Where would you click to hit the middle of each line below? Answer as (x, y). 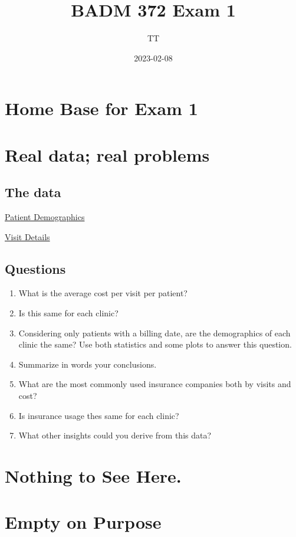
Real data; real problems (107, 154)
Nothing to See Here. (93, 476)
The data (33, 192)
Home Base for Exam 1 (101, 108)
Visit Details (27, 236)
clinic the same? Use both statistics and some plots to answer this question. (155, 344)
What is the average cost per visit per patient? (103, 293)
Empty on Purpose (83, 522)
